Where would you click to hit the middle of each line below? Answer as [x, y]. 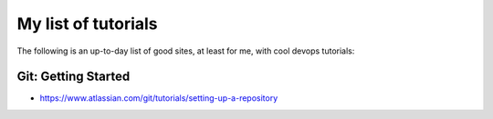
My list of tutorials [88, 24]
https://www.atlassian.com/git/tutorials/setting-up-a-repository [159, 98]
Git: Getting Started [73, 77]
